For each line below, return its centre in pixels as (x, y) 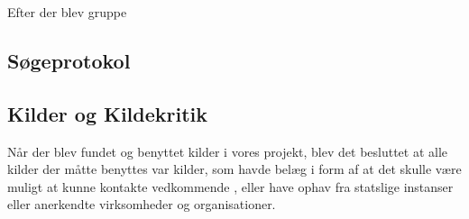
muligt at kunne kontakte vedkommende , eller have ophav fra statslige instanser (230, 186)
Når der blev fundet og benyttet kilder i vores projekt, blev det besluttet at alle (228, 151)
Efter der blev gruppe (67, 12)
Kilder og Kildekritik (108, 113)
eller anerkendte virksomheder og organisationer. (142, 204)
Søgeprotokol (69, 60)
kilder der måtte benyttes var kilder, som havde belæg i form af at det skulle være (234, 169)
